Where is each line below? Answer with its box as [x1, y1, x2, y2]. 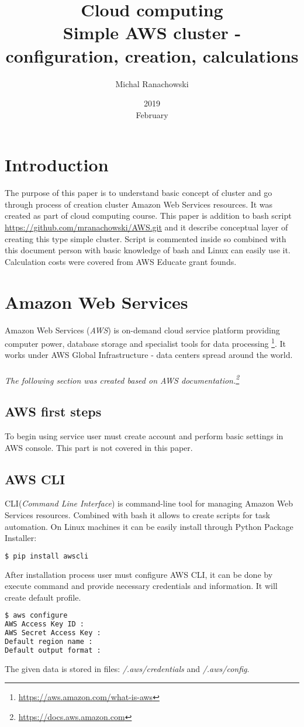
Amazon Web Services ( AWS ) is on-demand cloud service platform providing [5, 323, 280, 336]
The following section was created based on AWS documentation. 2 [5, 372, 240, 386]
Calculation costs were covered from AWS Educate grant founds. [5, 255, 237, 267]
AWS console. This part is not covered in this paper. [5, 441, 193, 453]
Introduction [5, 153, 109, 177]
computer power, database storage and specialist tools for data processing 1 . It [5, 336, 286, 349]
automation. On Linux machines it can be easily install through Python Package [5, 520, 293, 532]
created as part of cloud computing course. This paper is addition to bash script [5, 209, 292, 222]
